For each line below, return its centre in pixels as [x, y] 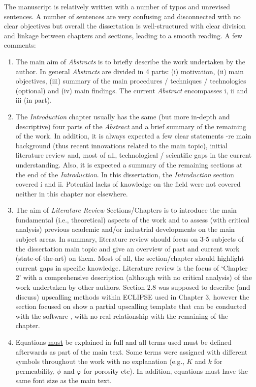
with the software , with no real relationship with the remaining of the [122, 316]
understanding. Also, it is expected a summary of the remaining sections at [129, 164]
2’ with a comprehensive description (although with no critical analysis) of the [134, 277]
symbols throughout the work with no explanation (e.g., [100, 361]
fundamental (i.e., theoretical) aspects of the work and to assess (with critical [132, 219]
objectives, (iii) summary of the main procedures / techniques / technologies [131, 81]
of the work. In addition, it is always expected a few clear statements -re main [133, 136]
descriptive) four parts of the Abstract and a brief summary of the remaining [131, 126]
